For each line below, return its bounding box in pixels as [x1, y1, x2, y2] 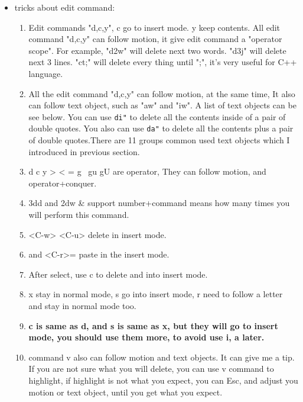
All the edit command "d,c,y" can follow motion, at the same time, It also [28, 87, 295, 99]
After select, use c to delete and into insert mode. [28, 268, 208, 280]
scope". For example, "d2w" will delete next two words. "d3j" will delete [28, 44, 286, 56]
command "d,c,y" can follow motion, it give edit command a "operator [28, 33, 282, 45]
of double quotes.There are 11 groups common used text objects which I [28, 134, 290, 146]
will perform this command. [28, 208, 129, 221]
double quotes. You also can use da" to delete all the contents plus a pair [28, 122, 294, 134]
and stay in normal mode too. [28, 300, 136, 311]
